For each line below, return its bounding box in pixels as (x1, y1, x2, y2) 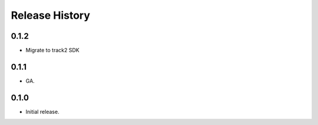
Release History (11, 9, 91, 22)
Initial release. (25, 108, 59, 115)
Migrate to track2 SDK (25, 47, 79, 54)
